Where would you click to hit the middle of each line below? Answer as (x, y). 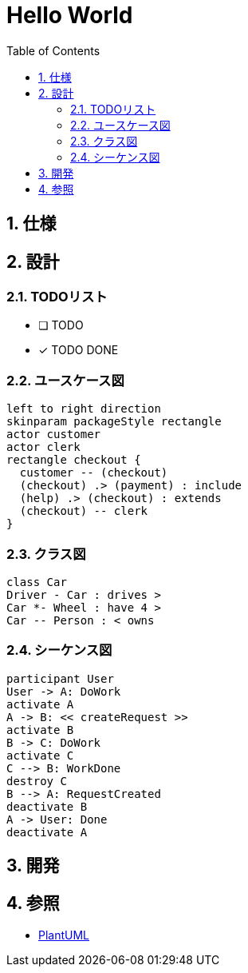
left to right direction (84, 409)
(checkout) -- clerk (84, 511)
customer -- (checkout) (94, 473)
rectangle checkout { (74, 460)
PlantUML (64, 935)
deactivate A (47, 832)
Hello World (70, 15)
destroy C (37, 781)
